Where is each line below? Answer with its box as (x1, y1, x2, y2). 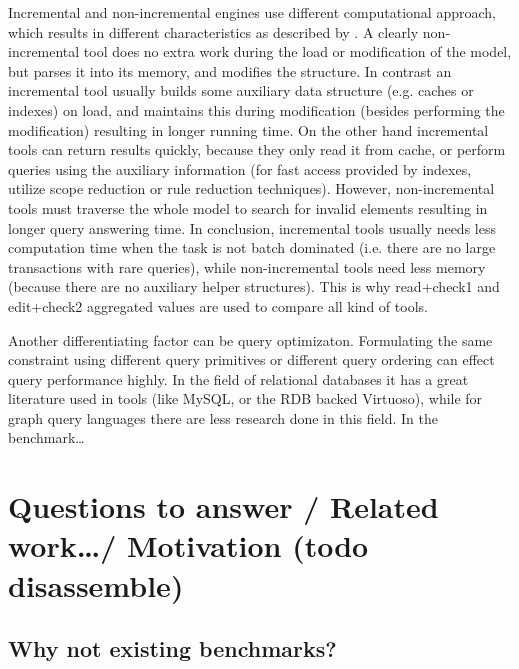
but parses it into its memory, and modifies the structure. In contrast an (8, 60, 452, 81)
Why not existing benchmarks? (8, 633, 337, 664)
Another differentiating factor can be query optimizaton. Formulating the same (8, 329, 493, 350)
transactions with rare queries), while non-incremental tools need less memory (8, 256, 486, 277)
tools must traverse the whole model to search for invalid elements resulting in (8, 197, 488, 218)
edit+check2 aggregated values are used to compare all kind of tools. (8, 295, 428, 316)
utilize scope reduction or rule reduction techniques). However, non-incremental (8, 178, 495, 199)
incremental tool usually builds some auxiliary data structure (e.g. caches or (8, 80, 474, 101)
